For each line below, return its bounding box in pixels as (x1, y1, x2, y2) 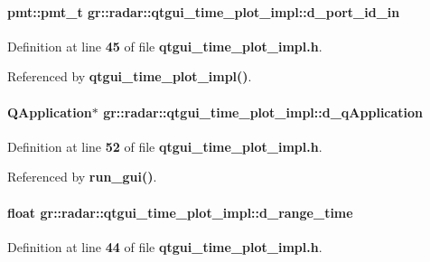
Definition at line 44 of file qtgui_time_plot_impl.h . (7, 237, 322, 256)
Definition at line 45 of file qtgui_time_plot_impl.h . (7, 36, 322, 55)
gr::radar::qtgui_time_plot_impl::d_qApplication (103, 102, 424, 121)
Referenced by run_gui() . (7, 167, 157, 186)
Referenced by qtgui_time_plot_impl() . (7, 67, 252, 86)
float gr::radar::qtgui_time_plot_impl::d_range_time (7, 202, 353, 221)
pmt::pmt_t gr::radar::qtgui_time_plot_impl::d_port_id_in (7, 2, 400, 21)
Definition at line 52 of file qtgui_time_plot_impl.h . (7, 136, 322, 155)
